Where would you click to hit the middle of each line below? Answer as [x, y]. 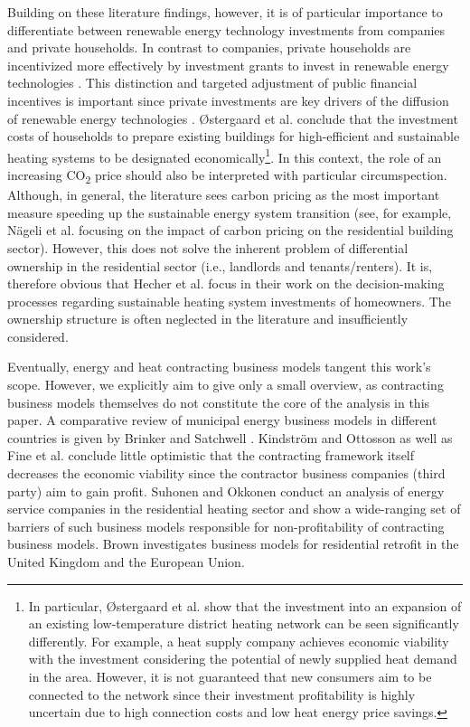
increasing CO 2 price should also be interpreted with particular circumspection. [227, 176]
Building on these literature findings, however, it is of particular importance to [225, 12]
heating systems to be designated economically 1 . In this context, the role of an [225, 156]
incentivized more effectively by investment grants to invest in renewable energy [228, 65]
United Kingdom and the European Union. [126, 562]
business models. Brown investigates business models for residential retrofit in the [233, 544]
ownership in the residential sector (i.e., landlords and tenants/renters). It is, [220, 265]
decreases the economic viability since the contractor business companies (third [226, 473]
